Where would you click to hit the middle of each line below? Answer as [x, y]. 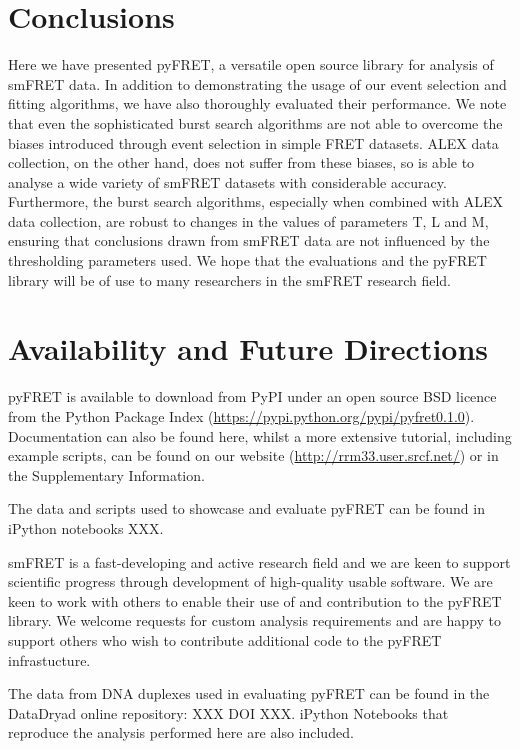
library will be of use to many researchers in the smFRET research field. [229, 279]
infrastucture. [49, 659]
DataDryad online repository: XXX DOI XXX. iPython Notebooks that [228, 712]
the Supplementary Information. [106, 474]
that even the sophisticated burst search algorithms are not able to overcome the [255, 122]
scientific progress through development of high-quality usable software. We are [250, 581]
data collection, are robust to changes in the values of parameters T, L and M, [248, 220]
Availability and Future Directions [248, 348]
